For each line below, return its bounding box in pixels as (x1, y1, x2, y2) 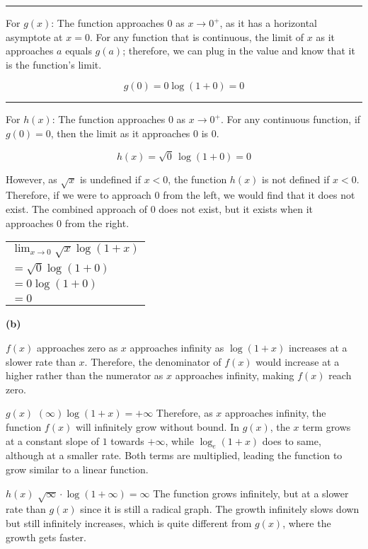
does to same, (262, 433, 321, 448)
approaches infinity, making (175, 368, 294, 383)
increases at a (288, 340, 347, 355)
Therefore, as (156, 405, 213, 420)
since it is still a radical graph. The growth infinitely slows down (80, 502, 360, 516)
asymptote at (6, 29, 63, 44)
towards (110, 433, 144, 448)
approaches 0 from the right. (6, 215, 130, 230)
